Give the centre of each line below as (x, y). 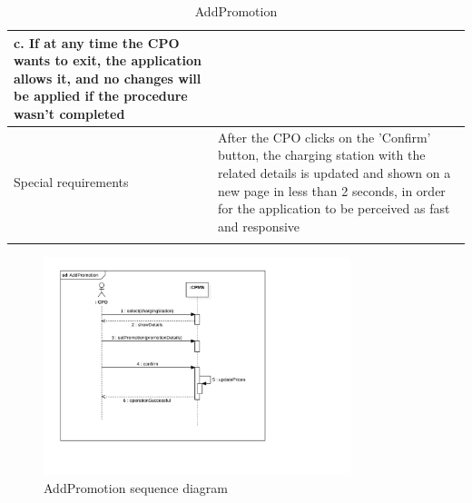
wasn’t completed (69, 113)
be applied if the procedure (101, 96)
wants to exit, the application (108, 60)
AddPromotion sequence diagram (136, 487)
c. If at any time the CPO (97, 42)
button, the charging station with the (322, 155)
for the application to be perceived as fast (334, 208)
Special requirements (71, 181)
